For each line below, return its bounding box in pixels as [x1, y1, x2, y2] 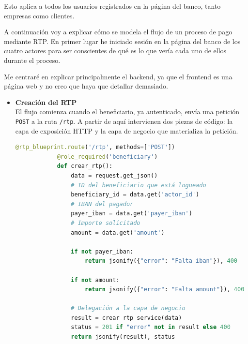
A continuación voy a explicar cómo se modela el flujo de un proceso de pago [4, 27, 232, 37]
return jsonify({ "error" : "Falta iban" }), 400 [84, 257, 238, 265]
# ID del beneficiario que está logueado [71, 181, 206, 189]
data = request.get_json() [71, 172, 158, 179]
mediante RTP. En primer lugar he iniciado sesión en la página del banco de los [4, 36, 241, 46]
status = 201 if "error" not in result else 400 [71, 324, 231, 331]
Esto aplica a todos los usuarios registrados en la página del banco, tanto [4, 1, 221, 11]
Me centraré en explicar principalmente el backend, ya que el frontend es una [4, 71, 232, 81]
